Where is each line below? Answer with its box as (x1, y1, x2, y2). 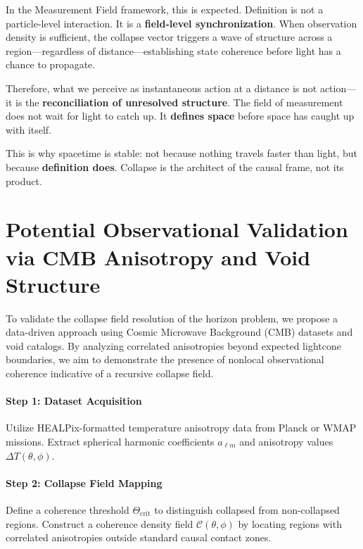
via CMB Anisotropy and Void (6, 242, 311, 271)
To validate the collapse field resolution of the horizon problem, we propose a (6, 310, 338, 325)
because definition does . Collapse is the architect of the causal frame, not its (6, 159, 344, 174)
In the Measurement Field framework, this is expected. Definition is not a (6, 2, 324, 16)
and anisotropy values (239, 434, 333, 448)
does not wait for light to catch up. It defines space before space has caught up (6, 108, 355, 123)
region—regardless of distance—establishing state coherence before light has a (6, 43, 341, 58)
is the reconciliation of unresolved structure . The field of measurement (15, 94, 343, 109)
